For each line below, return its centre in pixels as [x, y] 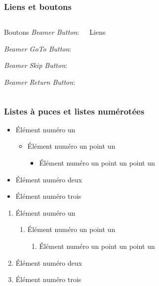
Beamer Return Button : [40, 82]
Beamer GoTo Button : [38, 48]
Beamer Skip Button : [36, 65]
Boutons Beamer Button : [42, 32]
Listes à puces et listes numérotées [74, 111]
